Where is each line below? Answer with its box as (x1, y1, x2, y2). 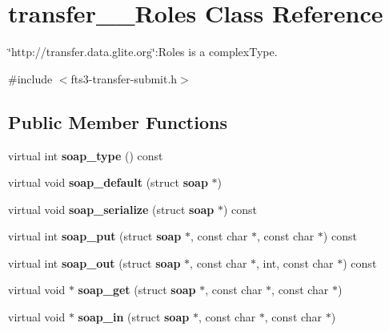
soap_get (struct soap (78, 281, 196, 298)
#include (8, 70, 53, 87)
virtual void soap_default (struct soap (8, 174, 208, 191)
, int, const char (256, 254, 334, 271)
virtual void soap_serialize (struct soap (8, 200, 215, 217)
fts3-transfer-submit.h (70, 70, 178, 87)
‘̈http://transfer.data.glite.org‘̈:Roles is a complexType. (8, 43, 278, 60)
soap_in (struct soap (78, 309, 190, 325)
